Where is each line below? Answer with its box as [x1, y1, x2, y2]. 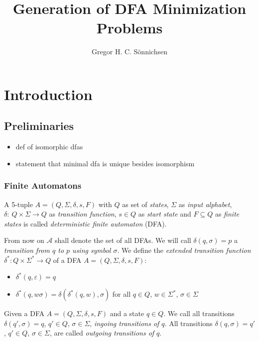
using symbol [72, 245, 111, 255]
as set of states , [122, 199, 169, 209]
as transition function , [49, 209, 117, 219]
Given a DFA [4, 308, 44, 319]
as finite [215, 209, 240, 219]
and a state [110, 308, 144, 319]
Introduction [4, 84, 93, 104]
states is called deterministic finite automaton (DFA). [4, 218, 167, 228]
